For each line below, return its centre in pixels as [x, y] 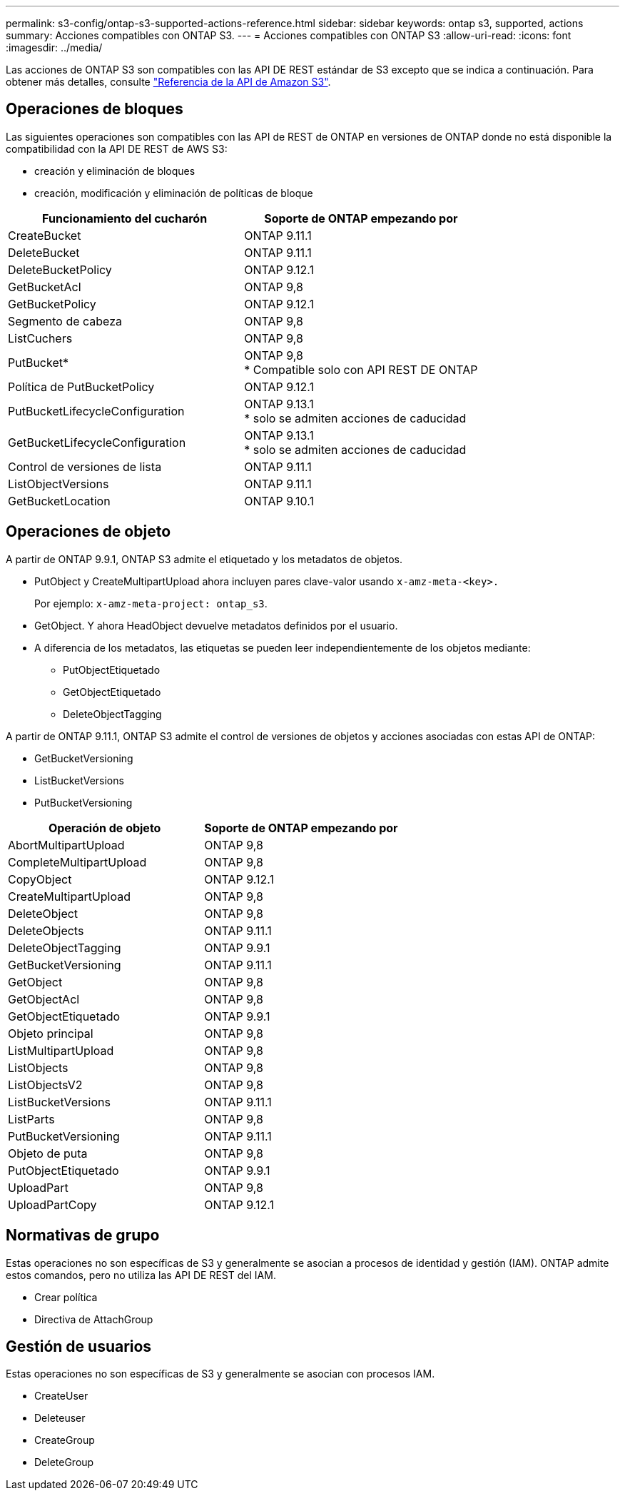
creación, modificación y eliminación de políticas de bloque [174, 193]
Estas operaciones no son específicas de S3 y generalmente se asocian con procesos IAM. [220, 1374]
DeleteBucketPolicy [60, 269]
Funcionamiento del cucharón [125, 218]
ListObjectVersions [59, 484]
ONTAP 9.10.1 [279, 501]
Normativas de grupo [83, 1235]
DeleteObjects [46, 930]
